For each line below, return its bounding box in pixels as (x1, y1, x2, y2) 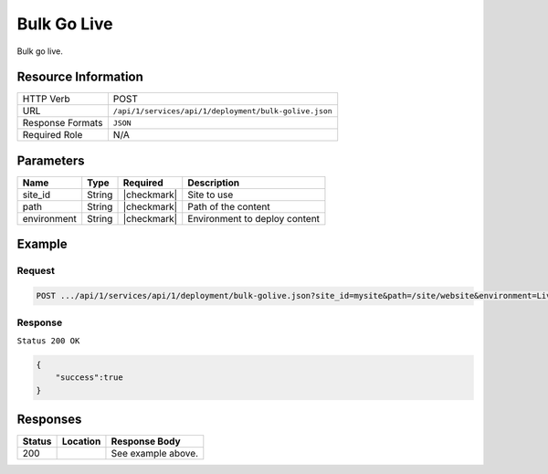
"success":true (55, 373, 123, 383)
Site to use (187, 188, 234, 201)
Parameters (16, 153, 85, 168)
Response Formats (22, 117, 103, 130)
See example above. (111, 448, 199, 460)
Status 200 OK (16, 335, 80, 346)
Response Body (111, 435, 182, 448)
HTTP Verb (22, 92, 70, 105)
